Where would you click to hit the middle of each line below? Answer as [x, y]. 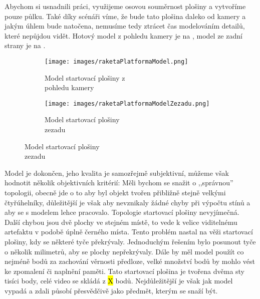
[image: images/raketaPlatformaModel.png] [116, 61]
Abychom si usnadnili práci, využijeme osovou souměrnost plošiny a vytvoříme [125, 6]
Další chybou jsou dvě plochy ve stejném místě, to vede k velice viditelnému [121, 222]
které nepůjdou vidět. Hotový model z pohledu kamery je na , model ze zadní [123, 35]
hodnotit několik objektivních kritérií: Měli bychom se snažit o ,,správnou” [119, 183]
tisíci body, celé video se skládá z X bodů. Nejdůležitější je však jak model [119, 281]
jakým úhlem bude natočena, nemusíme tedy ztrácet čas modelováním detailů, [125, 26]
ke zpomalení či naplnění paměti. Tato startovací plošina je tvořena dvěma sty [125, 271]
